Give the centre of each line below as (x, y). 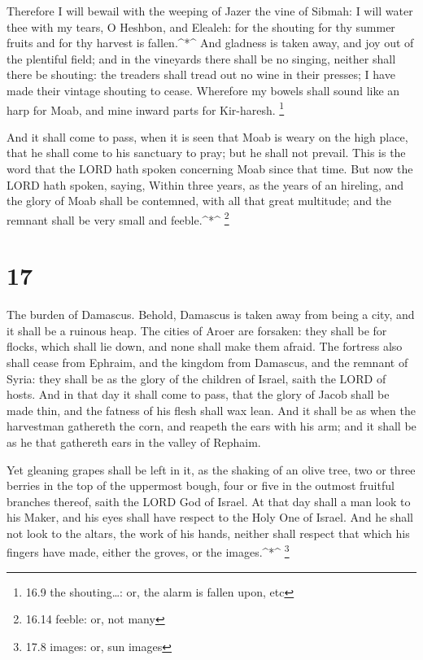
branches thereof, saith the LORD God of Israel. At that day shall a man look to (209, 501)
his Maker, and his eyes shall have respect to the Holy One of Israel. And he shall (210, 517)
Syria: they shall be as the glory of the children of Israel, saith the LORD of (196, 378)
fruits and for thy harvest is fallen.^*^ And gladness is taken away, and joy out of (210, 43)
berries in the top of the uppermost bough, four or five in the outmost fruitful (201, 485)
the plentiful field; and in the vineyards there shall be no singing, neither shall (201, 58)
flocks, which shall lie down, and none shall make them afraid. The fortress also (205, 346)
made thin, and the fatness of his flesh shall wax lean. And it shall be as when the (211, 410)
